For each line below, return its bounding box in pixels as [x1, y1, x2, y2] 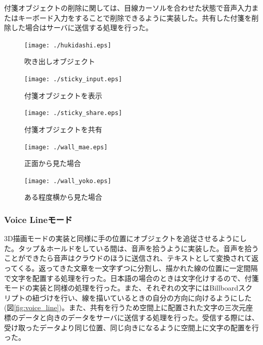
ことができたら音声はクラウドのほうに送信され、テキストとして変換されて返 [4, 253, 258, 263]
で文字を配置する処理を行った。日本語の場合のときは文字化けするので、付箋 [4, 272, 259, 283]
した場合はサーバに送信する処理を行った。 [11, 22, 153, 33]
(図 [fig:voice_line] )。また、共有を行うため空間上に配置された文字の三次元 [4, 302, 246, 313]
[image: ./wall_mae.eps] [24, 143, 108, 151]
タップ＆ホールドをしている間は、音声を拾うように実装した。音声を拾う [18, 243, 259, 253]
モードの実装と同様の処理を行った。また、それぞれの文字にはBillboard [4, 282, 239, 293]
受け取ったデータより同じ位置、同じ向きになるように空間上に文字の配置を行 [4, 322, 259, 332]
